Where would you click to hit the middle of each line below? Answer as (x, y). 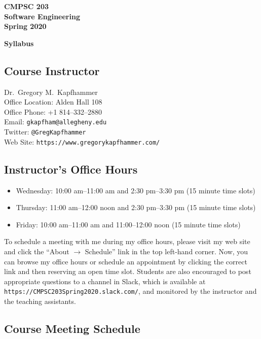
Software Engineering (42, 16)
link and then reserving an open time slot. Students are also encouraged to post (128, 271)
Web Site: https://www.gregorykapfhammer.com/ (82, 141)
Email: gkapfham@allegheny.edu (55, 122)
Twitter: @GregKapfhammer (45, 132)
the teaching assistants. (40, 301)
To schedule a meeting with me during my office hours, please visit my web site (127, 241)
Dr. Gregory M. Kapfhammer (51, 92)
